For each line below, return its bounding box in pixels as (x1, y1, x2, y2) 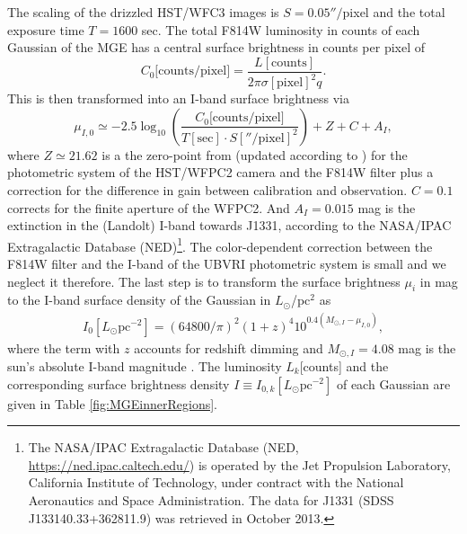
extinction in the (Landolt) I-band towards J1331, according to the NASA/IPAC (7, 216, 452, 235)
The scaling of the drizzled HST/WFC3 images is (7, 3, 279, 21)
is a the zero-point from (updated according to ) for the (101, 145, 408, 164)
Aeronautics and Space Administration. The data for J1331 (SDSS (28, 490, 394, 509)
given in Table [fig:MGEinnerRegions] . (7, 394, 218, 413)
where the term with (7, 338, 120, 357)
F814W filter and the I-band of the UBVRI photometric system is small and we (7, 254, 446, 272)
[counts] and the (299, 356, 389, 375)
